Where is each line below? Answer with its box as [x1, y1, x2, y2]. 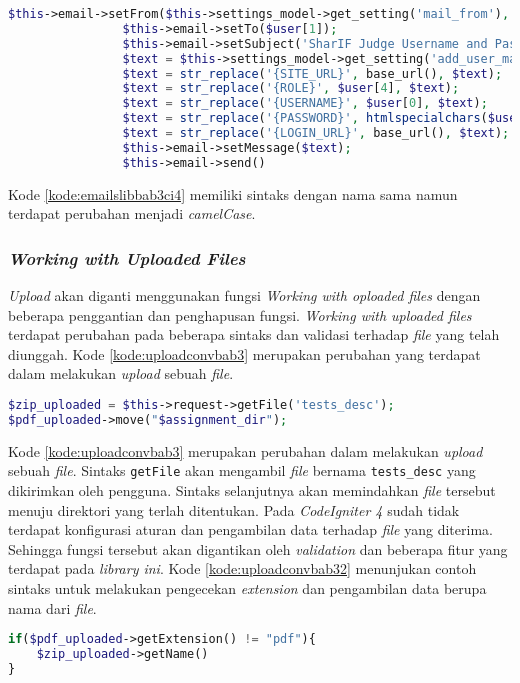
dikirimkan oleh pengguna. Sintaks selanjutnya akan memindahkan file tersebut [8, 480, 496, 500]
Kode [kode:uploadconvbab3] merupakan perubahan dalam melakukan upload [8, 440, 483, 461]
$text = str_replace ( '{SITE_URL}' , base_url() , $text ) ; [122, 66, 503, 81]
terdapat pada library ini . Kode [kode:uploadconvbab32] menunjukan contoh [8, 558, 477, 579]
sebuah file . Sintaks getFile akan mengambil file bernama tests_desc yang [8, 460, 476, 481]
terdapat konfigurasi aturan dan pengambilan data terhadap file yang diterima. [8, 519, 493, 540]
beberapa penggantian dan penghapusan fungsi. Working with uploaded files [8, 304, 472, 325]
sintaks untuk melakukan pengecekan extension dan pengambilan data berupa [8, 577, 487, 598]
